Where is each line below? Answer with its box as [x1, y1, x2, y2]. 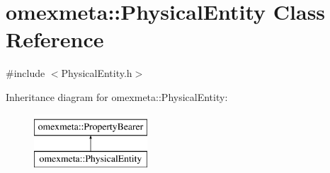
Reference [6, 25, 104, 54]
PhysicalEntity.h [61, 66, 132, 80]
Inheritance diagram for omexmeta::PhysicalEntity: [6, 89, 228, 104]
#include [6, 66, 45, 80]
